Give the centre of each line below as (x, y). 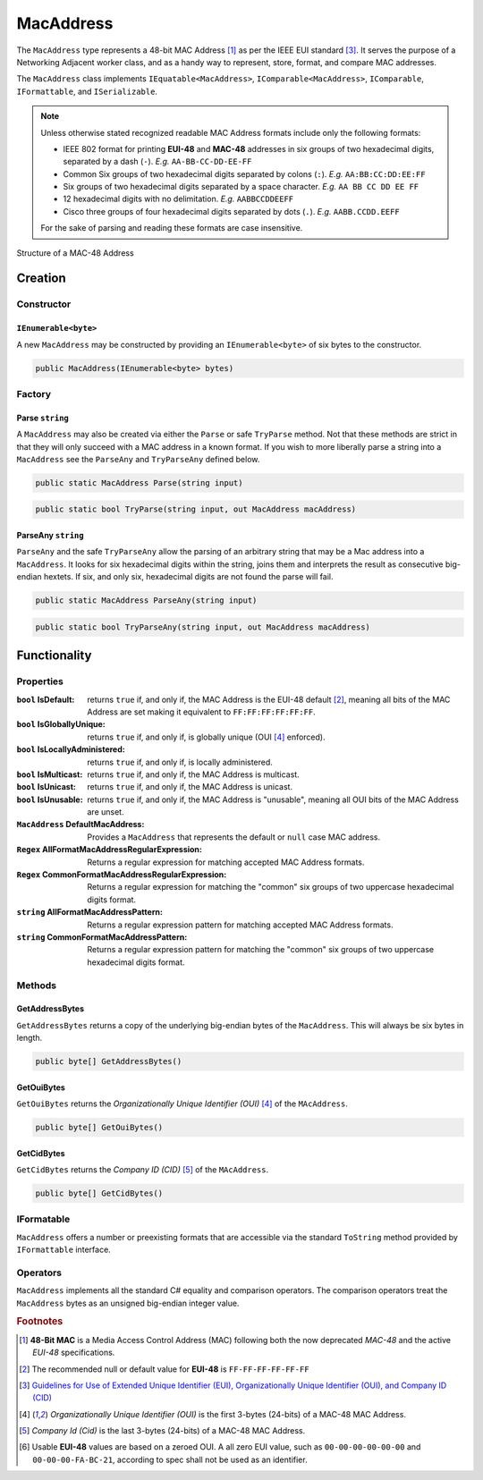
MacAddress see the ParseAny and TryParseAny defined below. (138, 459)
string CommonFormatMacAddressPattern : (102, 937)
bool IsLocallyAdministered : (71, 749)
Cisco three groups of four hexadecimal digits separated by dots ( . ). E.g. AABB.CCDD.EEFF (231, 211)
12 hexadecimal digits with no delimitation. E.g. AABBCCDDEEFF (178, 199)
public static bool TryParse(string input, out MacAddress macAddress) (196, 509)
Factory (34, 393)
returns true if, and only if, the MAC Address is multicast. (193, 774)
